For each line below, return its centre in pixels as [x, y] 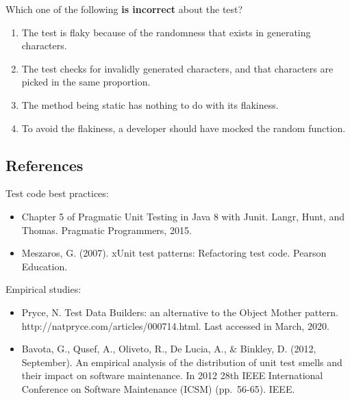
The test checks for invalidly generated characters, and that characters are [177, 68]
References [45, 165]
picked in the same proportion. [86, 82]
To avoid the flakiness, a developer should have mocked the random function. [184, 128]
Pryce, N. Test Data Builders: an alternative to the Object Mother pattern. [180, 312]
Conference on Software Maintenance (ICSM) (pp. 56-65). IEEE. [158, 388]
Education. [45, 266]
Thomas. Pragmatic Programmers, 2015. [107, 230]
